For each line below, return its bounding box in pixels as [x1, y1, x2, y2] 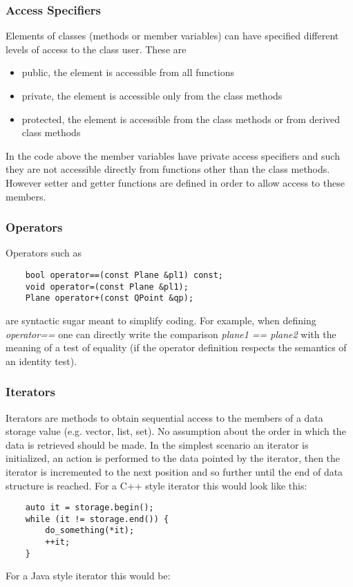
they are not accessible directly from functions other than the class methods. [6, 162, 330, 176]
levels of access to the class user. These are [6, 41, 187, 56]
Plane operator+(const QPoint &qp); [25, 293, 194, 304]
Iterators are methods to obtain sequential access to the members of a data [6, 410, 323, 425]
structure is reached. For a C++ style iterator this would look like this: [6, 478, 307, 492]
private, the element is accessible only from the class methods [21, 88, 283, 102]
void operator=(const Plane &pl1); [25, 281, 189, 292]
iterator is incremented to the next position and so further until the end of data [6, 464, 343, 478]
